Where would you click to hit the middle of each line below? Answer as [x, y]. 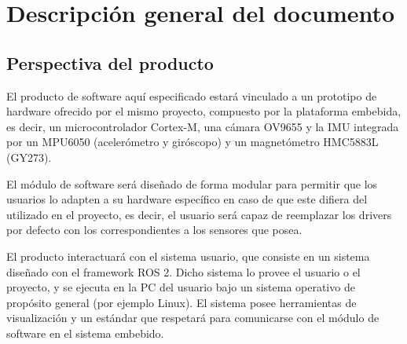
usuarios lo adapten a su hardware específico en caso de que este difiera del [187, 199]
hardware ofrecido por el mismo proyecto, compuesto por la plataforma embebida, [204, 111]
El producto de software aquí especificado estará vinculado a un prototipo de [192, 95]
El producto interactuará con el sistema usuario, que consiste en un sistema [188, 256]
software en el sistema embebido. [85, 333]
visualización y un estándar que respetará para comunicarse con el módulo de [193, 318]
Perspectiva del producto [110, 62]
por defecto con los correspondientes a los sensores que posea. [154, 230]
